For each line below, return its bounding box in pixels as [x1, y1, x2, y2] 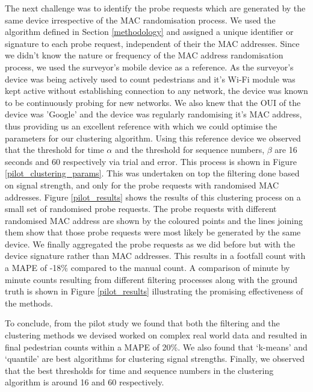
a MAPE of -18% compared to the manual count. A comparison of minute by [5, 261, 290, 274]
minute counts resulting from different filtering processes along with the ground [5, 273, 297, 285]
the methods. [5, 296, 53, 309]
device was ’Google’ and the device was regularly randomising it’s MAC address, [5, 108, 302, 120]
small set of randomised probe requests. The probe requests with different [5, 202, 277, 215]
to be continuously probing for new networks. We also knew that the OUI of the [5, 96, 301, 108]
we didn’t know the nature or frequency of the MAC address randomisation [5, 49, 284, 61]
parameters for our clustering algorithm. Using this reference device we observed [5, 131, 301, 144]
